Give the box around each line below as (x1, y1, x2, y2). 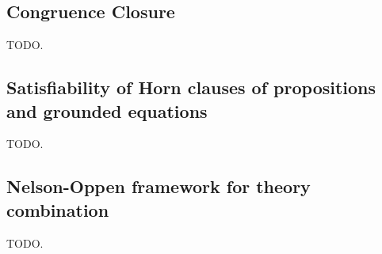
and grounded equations (6, 98, 208, 123)
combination (6, 197, 109, 222)
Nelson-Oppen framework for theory (6, 174, 311, 199)
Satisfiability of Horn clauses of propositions (6, 75, 376, 100)
